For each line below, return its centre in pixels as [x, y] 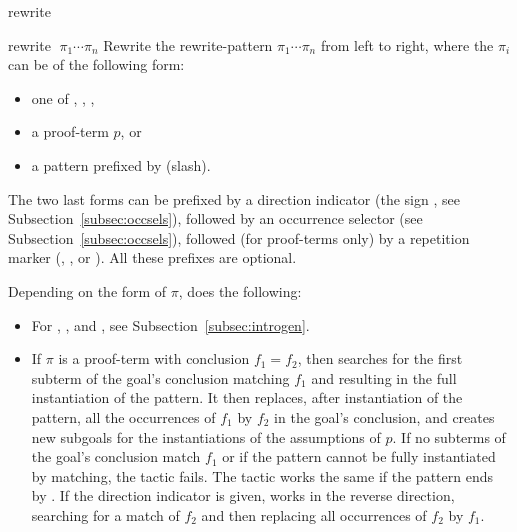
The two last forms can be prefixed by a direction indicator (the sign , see [234, 198]
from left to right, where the [407, 44]
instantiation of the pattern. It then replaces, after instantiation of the [247, 397]
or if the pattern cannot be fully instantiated [359, 456]
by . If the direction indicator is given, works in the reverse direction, [243, 495]
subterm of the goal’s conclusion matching [160, 377]
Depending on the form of [87, 290]
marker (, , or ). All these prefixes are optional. [152, 257]
